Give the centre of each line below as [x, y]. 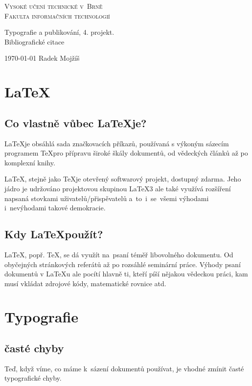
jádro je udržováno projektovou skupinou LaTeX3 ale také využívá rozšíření [118, 188]
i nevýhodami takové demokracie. [55, 208]
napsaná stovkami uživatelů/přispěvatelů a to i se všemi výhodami [107, 198]
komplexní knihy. [30, 162]
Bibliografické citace [34, 41]
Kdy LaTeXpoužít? [54, 234]
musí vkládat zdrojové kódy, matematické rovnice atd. [85, 283]
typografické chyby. [33, 378]
